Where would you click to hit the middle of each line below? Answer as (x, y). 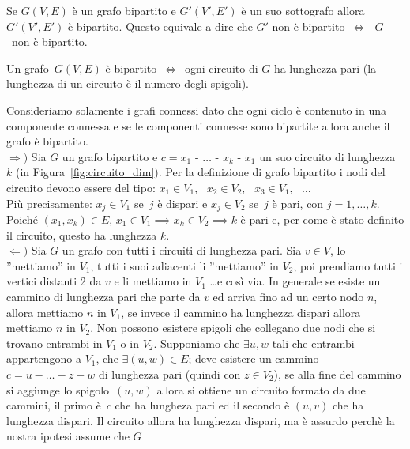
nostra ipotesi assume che (68, 436)
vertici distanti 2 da (54, 281)
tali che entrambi (313, 343)
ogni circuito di (221, 68)
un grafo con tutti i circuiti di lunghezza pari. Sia (182, 250)
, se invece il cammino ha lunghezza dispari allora (241, 312)
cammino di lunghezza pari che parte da (103, 296)
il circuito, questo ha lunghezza (82, 234)
